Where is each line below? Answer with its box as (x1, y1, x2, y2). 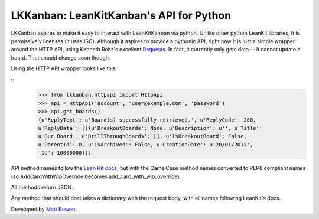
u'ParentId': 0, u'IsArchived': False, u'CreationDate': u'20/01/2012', (38, 141, 253, 148)
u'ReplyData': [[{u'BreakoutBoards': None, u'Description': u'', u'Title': (38, 125, 263, 132)
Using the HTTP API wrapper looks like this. (11, 65, 118, 72)
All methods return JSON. (11, 184, 73, 191)
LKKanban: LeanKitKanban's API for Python (11, 9, 232, 22)
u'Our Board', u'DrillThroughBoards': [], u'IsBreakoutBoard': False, (38, 133, 248, 140)
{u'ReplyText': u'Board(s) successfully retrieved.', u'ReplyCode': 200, (38, 116, 256, 123)
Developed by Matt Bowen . (11, 205, 77, 213)
